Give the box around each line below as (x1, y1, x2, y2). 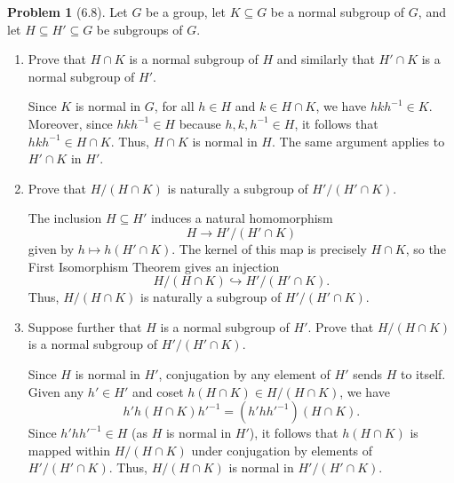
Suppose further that (28, 317, 142, 336)
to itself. (400, 364, 446, 383)
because (179, 114, 221, 132)
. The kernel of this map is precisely (171, 239, 367, 257)
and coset (131, 382, 184, 400)
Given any (28, 382, 84, 400)
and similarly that (276, 50, 375, 68)
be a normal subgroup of (270, 3, 405, 20)
